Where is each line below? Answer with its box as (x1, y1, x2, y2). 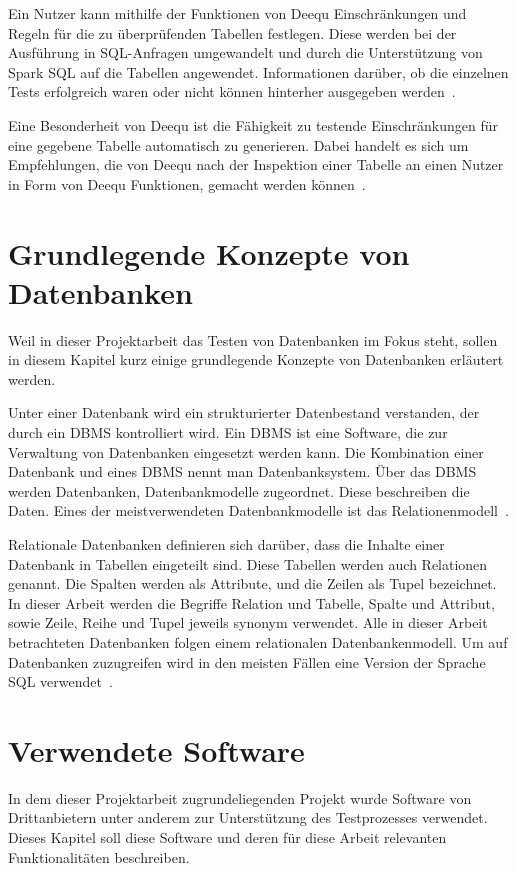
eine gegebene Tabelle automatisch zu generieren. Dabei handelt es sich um (8, 134, 469, 155)
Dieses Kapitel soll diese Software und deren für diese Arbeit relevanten (8, 827, 447, 848)
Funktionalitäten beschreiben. (8, 846, 190, 867)
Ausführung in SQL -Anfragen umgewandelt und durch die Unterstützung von (8, 42, 483, 63)
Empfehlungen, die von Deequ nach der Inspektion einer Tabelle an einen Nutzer (8, 154, 504, 175)
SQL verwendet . (8, 671, 113, 692)
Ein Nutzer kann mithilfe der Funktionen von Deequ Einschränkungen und (8, 3, 467, 23)
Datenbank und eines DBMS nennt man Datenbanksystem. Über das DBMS (8, 461, 477, 482)
